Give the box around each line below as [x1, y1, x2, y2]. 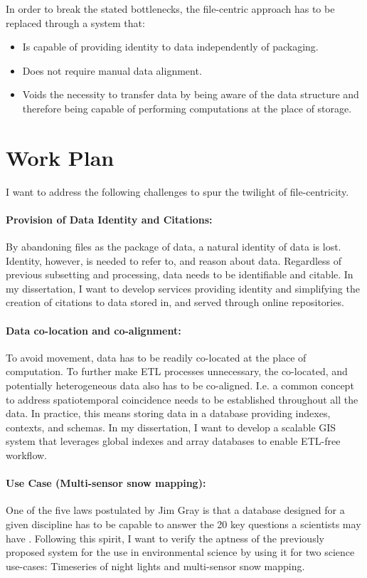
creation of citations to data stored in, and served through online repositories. [6, 295, 344, 310]
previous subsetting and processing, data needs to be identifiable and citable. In [6, 267, 353, 282]
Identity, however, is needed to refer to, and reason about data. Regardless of [6, 253, 342, 268]
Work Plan [6, 142, 115, 172]
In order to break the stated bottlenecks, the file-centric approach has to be [6, 1, 335, 16]
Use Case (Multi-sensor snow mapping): [6, 475, 206, 490]
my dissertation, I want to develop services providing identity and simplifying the [6, 280, 360, 295]
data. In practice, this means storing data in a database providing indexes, [6, 406, 331, 421]
